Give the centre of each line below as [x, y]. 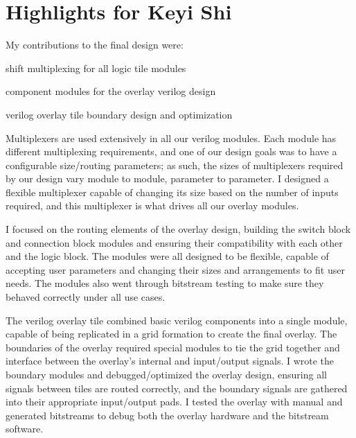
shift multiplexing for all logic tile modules [96, 68]
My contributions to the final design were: [95, 45]
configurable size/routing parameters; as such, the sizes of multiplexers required [175, 165]
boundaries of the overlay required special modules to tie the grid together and [173, 347]
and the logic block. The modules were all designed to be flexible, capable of [167, 256]
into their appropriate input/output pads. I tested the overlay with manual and [174, 402]
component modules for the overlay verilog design [111, 91]
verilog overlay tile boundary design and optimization [119, 114]
